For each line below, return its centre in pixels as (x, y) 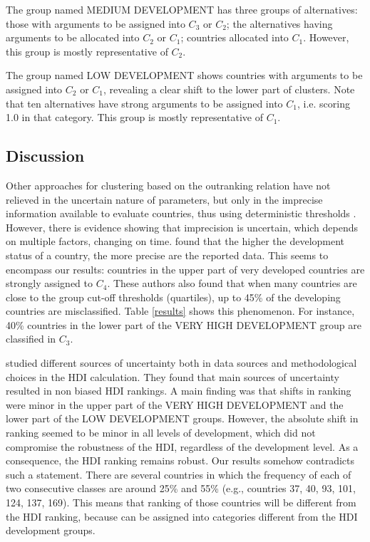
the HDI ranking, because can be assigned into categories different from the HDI (182, 516)
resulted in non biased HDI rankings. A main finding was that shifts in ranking (179, 391)
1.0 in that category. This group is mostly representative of (134, 117)
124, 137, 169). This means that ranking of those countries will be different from (181, 502)
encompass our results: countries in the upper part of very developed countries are (185, 269)
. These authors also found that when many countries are (232, 283)
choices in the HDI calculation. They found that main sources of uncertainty (173, 376)
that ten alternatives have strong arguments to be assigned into (144, 103)
